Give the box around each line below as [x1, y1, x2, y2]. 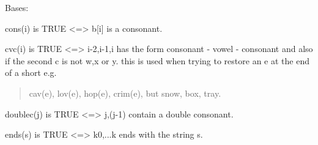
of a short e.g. [5, 66, 57, 79]
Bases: [5, 1, 29, 13]
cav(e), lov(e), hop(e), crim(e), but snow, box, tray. [29, 86, 221, 99]
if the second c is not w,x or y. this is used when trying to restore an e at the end [5, 54, 309, 67]
